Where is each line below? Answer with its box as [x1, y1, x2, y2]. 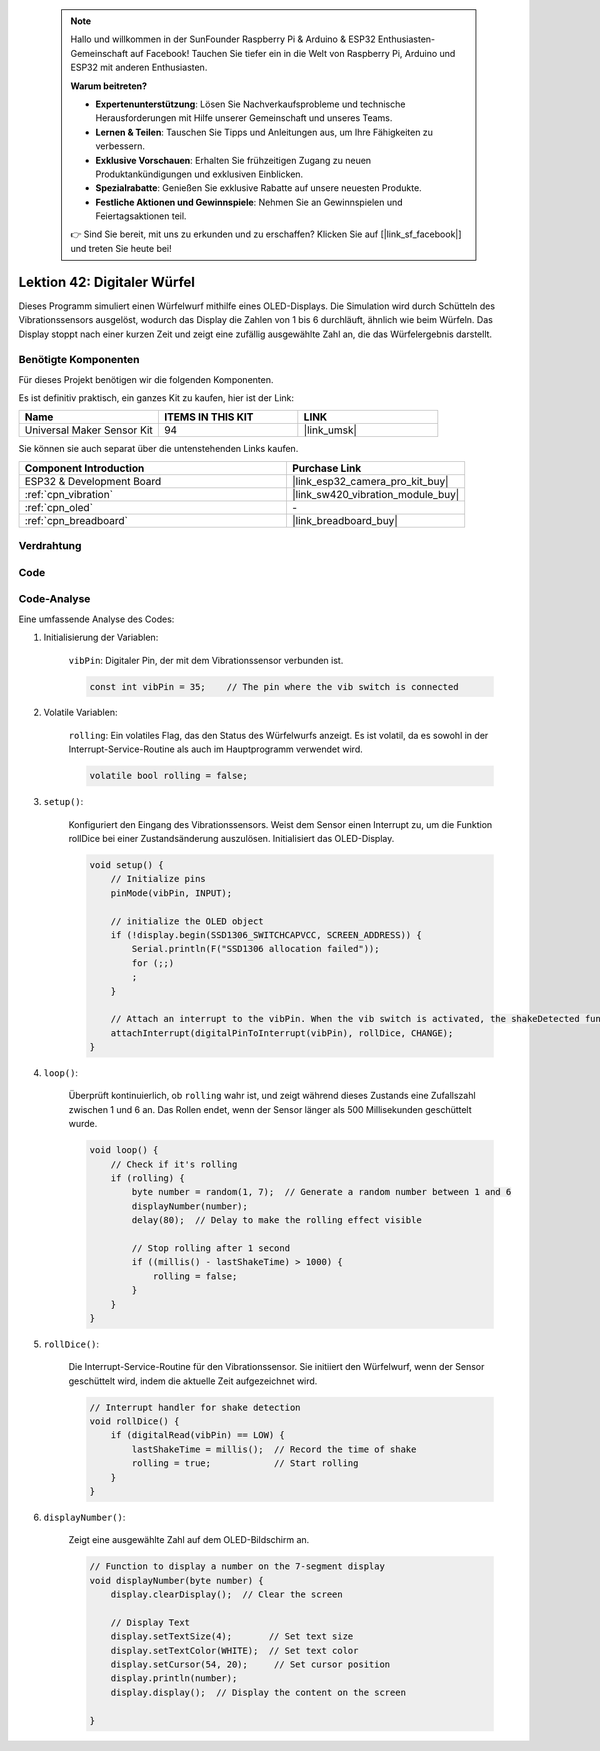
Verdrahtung [18, 539, 82, 553]
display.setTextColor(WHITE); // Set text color [110, 1645, 359, 1656]
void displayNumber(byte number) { [89, 1575, 264, 1586]
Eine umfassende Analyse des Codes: [18, 613, 175, 625]
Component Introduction [24, 461, 145, 475]
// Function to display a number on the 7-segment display [89, 1561, 385, 1572]
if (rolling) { [110, 1173, 185, 1184]
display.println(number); [110, 1673, 238, 1684]
